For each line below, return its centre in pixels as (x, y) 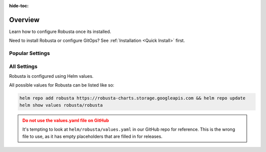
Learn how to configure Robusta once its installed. (60, 31)
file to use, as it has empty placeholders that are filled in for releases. (92, 136)
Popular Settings (30, 53)
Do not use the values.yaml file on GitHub (66, 120)
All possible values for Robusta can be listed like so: (62, 85)
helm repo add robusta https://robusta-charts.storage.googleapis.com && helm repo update (133, 98)
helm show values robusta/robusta (61, 105)
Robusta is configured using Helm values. (51, 76)
